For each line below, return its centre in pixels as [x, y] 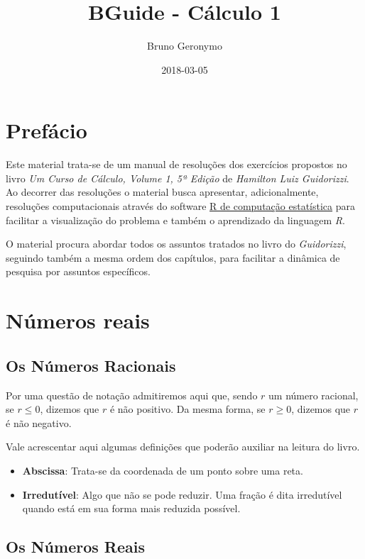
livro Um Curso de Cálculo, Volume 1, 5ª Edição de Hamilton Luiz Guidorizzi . [178, 178]
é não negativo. [39, 422]
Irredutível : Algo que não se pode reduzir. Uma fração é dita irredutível [182, 494]
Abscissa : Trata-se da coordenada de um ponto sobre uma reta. [163, 470]
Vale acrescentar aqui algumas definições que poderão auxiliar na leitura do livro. [183, 447]
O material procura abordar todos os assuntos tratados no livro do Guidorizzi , [176, 244]
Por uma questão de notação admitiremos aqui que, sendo [132, 395]
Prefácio [47, 130]
